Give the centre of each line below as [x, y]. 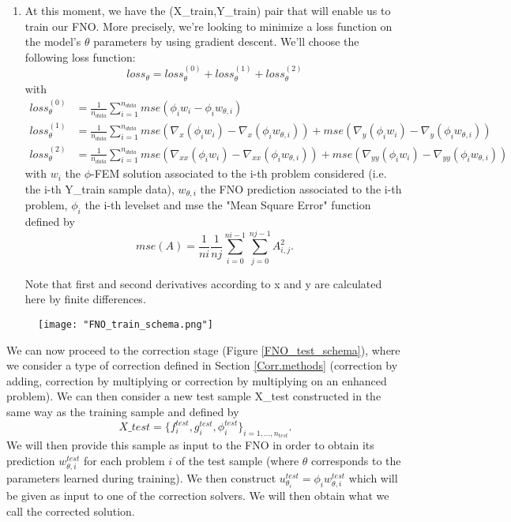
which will [373, 478]
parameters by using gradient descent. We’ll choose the [226, 41]
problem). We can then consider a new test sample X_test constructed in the [194, 396]
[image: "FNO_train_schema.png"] [126, 324]
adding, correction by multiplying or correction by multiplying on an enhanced [197, 380]
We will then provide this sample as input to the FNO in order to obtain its [190, 445]
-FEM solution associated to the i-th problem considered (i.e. [239, 173]
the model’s [53, 41]
